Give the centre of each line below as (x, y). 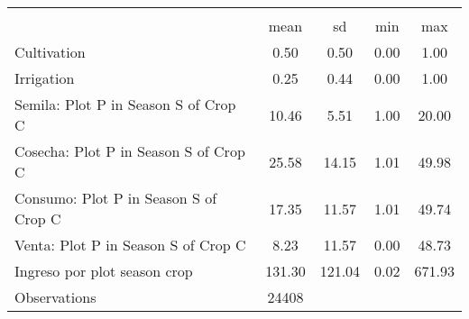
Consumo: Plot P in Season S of (116, 198)
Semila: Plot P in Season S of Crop (125, 104)
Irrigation (45, 78)
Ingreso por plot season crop (104, 271)
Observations (55, 297)
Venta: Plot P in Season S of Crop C (130, 245)
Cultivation (50, 52)
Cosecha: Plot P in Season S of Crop (130, 151)
